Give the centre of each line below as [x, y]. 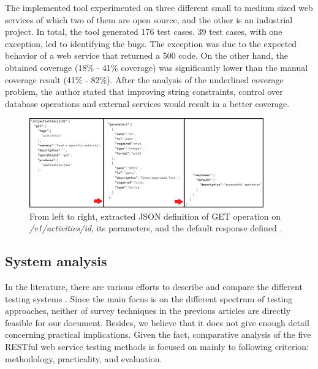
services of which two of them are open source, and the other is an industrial [149, 19]
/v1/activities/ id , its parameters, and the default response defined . [156, 228]
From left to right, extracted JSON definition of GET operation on [155, 216]
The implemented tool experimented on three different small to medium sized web [159, 7]
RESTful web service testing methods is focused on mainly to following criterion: [157, 346]
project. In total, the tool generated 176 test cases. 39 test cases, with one [144, 32]
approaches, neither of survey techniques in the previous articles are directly [148, 311]
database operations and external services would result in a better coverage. [147, 103]
